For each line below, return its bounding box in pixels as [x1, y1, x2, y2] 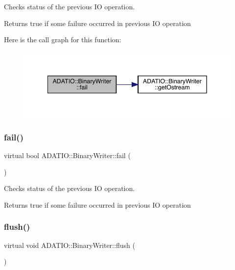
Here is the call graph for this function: [4, 34, 121, 45]
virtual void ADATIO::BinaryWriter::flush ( [4, 240, 135, 250]
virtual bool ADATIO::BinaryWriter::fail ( [4, 150, 131, 161]
